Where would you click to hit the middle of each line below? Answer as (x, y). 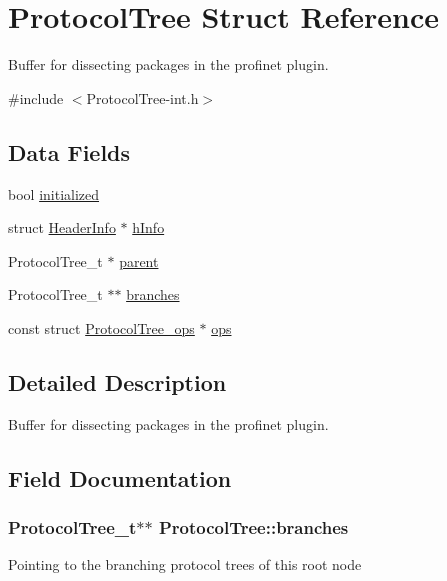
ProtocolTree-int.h (142, 97)
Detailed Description (117, 381)
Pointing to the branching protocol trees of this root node (185, 564)
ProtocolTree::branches (253, 526)
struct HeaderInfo (62, 227)
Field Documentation (120, 477)
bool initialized (54, 193)
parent (139, 260)
